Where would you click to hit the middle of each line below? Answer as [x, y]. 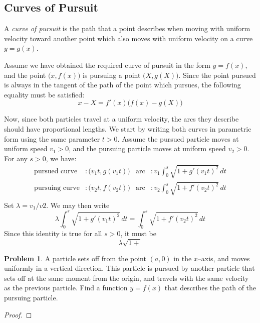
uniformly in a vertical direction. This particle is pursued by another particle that [129, 268]
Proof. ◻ [18, 314]
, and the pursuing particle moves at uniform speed [147, 148]
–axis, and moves [224, 258]
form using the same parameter [52, 138]
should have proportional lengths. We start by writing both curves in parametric [128, 128]
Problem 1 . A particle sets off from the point [75, 258]
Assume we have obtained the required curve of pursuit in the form [107, 65]
